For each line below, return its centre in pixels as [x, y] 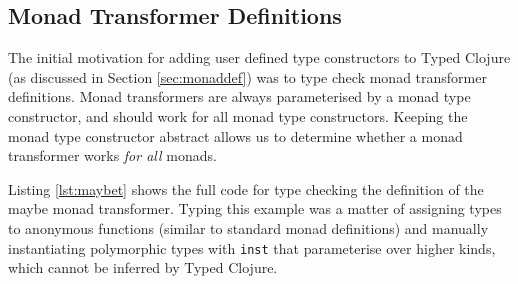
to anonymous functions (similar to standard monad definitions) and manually [248, 227]
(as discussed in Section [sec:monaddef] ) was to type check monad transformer [247, 76]
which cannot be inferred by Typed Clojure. [143, 267]
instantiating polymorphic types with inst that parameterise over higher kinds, [252, 247]
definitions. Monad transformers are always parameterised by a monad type [239, 96]
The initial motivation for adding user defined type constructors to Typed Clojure [259, 57]
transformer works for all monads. [112, 155]
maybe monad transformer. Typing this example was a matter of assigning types [255, 208]
